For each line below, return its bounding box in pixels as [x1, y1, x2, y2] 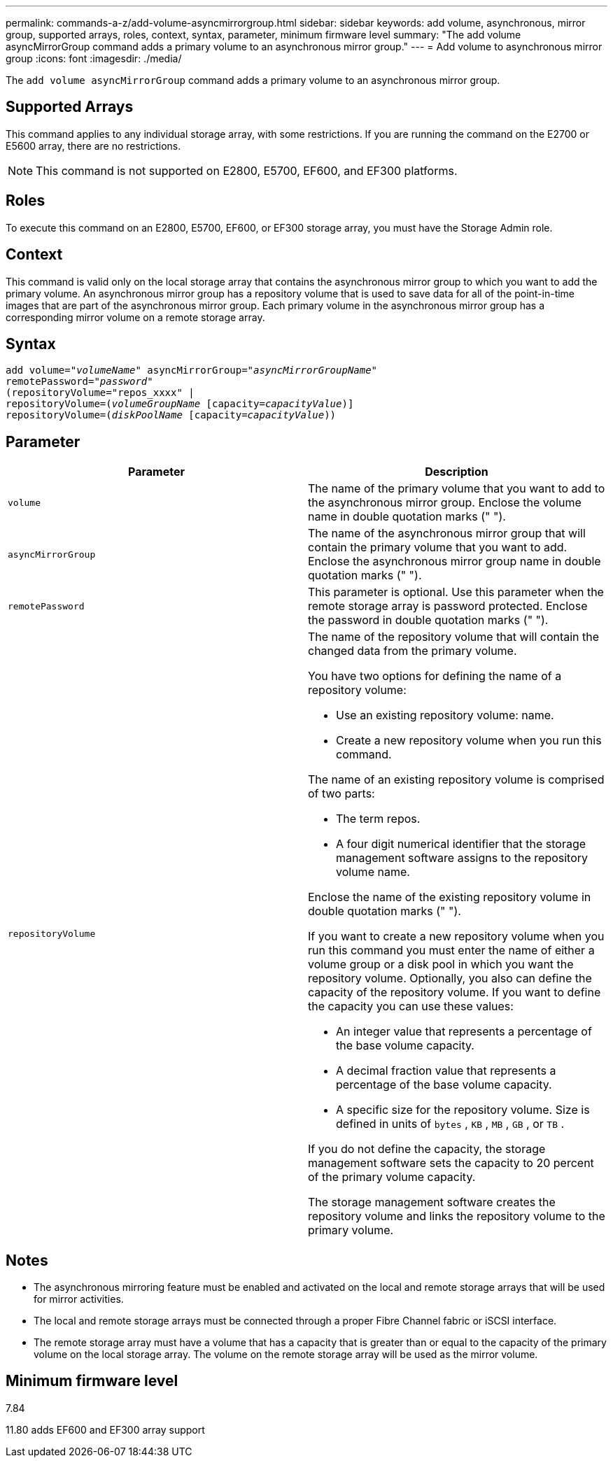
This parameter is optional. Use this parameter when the [308, 585, 604, 600]
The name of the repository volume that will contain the [308, 630, 600, 644]
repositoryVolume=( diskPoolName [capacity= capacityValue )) [6, 409, 337, 421]
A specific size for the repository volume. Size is [336, 1103, 590, 1117]
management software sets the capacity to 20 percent [308, 1156, 594, 1171]
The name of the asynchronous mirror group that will [308, 526, 586, 541]
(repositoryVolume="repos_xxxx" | [6, 387, 195, 399]
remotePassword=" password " [6, 376, 153, 388]
